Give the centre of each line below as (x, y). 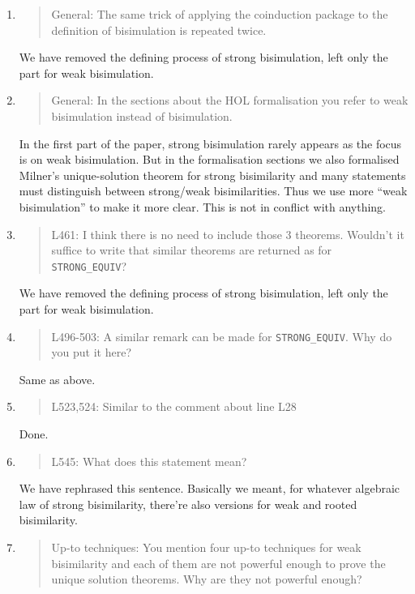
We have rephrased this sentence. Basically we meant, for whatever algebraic (210, 488)
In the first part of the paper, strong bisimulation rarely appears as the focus (210, 143)
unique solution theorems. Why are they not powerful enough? (207, 579)
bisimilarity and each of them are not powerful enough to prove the (218, 563)
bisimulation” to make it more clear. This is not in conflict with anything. (202, 206)
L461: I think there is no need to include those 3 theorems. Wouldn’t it (228, 234)
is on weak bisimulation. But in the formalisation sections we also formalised (209, 159)
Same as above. (57, 379)
